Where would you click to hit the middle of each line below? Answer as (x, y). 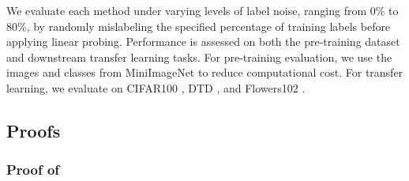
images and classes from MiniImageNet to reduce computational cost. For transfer (205, 72)
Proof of (33, 170)
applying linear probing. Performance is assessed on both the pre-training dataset (203, 41)
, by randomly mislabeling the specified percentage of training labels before (208, 26)
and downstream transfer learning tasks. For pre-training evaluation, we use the (199, 57)
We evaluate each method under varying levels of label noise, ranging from (187, 10)
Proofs (34, 130)
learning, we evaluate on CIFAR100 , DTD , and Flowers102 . (156, 87)
